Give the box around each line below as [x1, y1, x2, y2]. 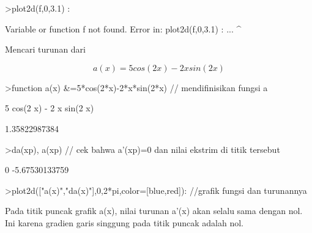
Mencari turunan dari [5, 43, 86, 56]
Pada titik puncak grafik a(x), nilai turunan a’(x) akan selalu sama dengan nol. [5, 204, 303, 217]
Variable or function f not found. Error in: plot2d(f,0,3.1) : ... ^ [5, 22, 242, 35]
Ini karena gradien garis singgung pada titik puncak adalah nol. [5, 216, 244, 229]
